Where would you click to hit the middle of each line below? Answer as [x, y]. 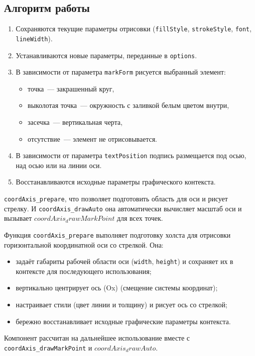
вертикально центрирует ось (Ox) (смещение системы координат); [117, 288]
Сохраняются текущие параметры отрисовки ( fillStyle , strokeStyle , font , [133, 29]
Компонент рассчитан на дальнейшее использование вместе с [97, 338]
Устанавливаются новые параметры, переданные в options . [106, 55]
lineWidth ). [34, 38]
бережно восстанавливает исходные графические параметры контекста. [123, 321]
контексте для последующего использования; [84, 271]
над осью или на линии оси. [59, 165]
